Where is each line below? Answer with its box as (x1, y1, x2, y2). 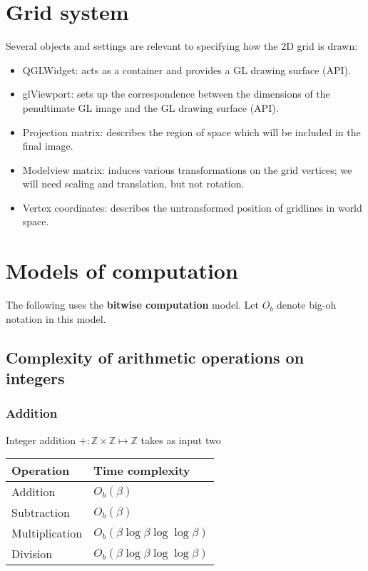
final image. (22, 138, 73, 153)
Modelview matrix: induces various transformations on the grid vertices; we (22, 162, 352, 177)
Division (11, 545, 53, 562)
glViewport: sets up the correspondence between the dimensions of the (22, 86, 330, 101)
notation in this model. (6, 311, 106, 326)
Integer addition (6, 432, 76, 447)
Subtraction (11, 504, 70, 521)
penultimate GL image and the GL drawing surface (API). (22, 100, 279, 115)
